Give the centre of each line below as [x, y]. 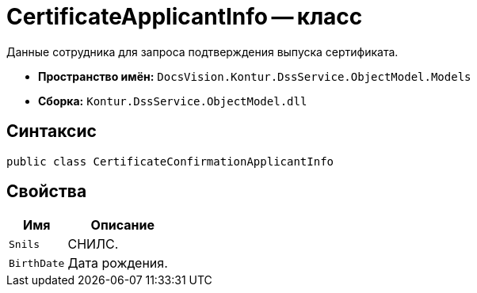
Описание [122, 225]
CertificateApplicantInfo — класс [185, 17]
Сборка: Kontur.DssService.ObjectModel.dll [173, 101]
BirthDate [37, 263]
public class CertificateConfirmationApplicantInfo [170, 161]
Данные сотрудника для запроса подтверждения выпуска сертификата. [202, 51]
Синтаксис [52, 131]
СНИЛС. [93, 244]
